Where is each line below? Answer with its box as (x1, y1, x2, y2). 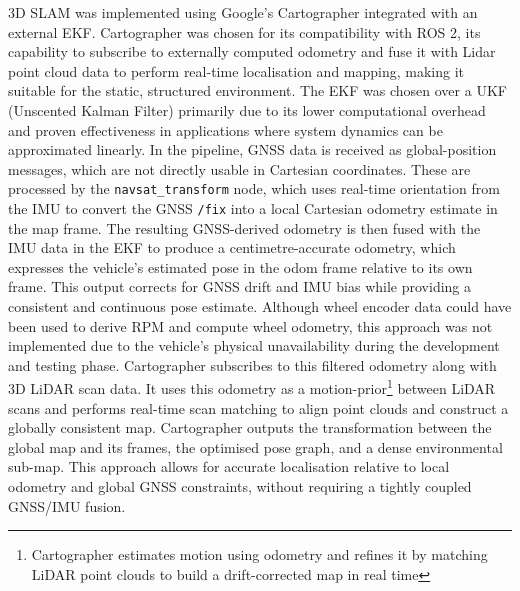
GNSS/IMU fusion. (8, 495, 126, 516)
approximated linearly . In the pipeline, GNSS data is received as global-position (8, 139, 497, 160)
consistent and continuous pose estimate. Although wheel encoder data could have (8, 296, 512, 317)
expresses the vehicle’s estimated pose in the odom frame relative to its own (8, 256, 473, 277)
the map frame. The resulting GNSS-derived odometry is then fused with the (8, 217, 481, 238)
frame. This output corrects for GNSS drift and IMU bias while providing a (8, 276, 472, 297)
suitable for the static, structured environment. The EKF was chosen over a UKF (8, 80, 507, 101)
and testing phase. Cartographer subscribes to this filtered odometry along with (8, 354, 497, 375)
